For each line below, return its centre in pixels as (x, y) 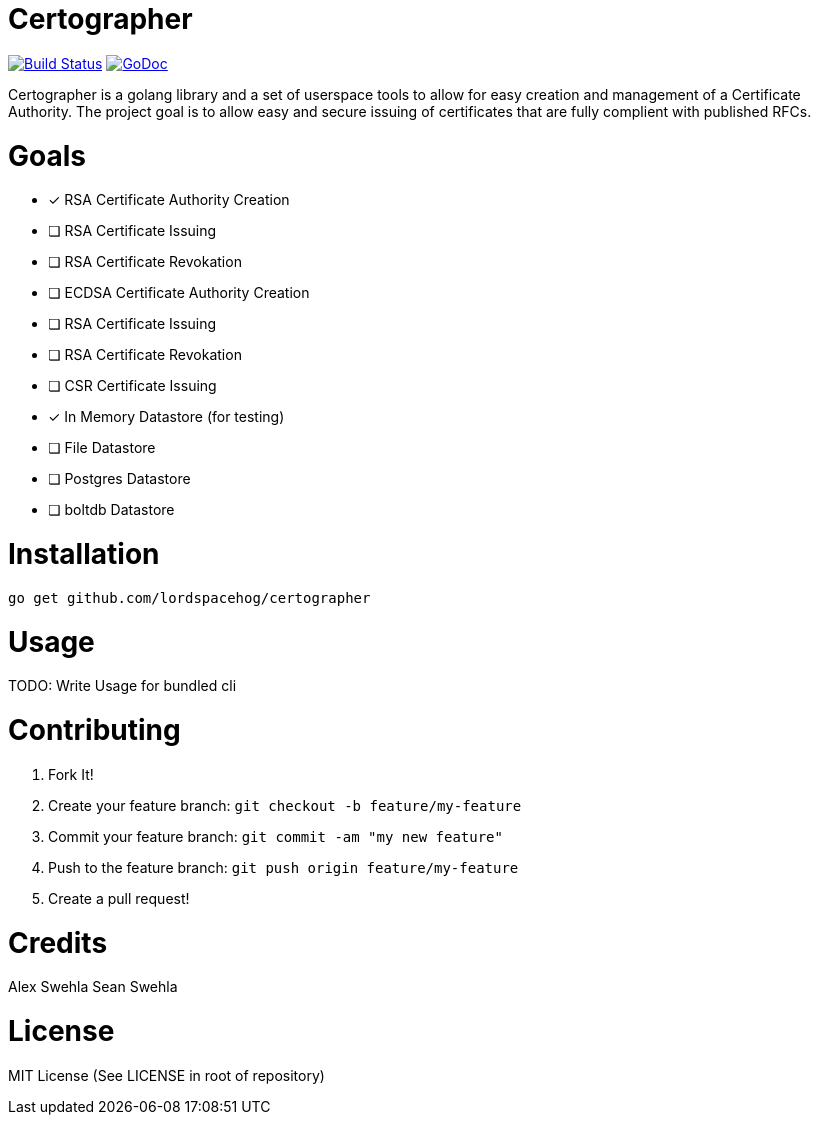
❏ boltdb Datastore (111, 510)
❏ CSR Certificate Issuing (132, 386)
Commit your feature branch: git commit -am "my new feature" (275, 836)
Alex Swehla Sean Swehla (93, 987)
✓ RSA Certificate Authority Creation (169, 200)
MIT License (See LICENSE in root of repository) (166, 1075)
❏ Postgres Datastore (119, 479)
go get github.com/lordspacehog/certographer (189, 597)
